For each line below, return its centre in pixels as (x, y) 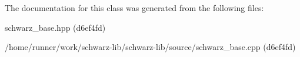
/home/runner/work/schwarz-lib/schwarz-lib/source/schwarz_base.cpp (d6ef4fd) (150, 47)
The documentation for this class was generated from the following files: (134, 8)
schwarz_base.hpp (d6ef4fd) (55, 27)
